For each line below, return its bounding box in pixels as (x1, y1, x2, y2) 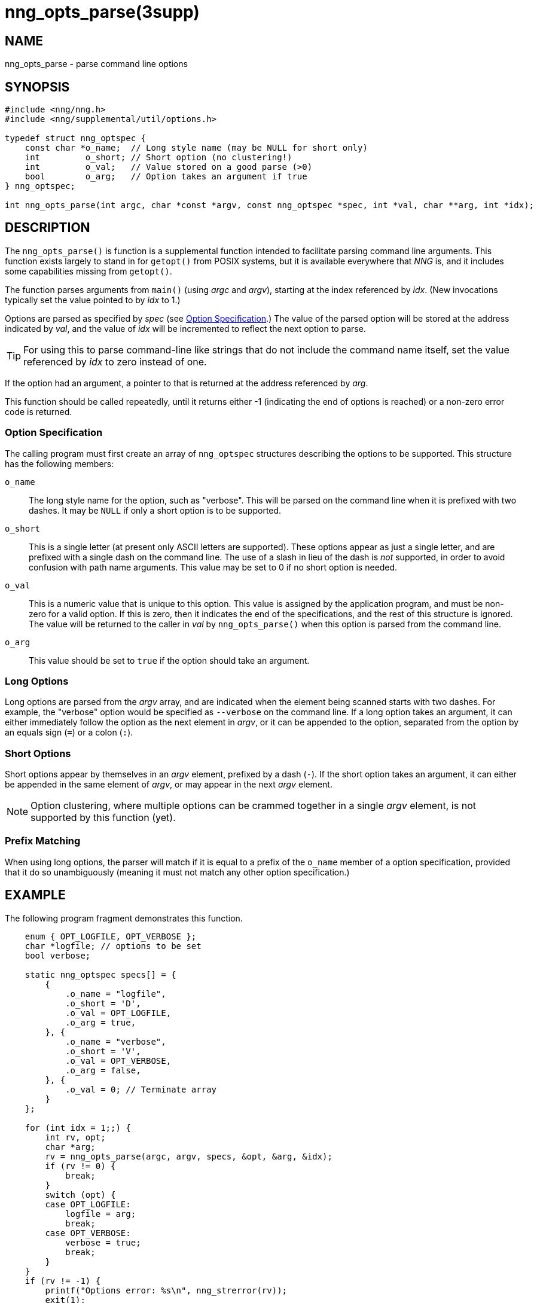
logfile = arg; (65, 1209, 136, 1219)
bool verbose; (25, 950, 91, 960)
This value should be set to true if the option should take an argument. (29, 655, 310, 666)
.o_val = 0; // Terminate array (65, 1084, 217, 1094)
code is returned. (5, 406, 72, 417)
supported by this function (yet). (30, 811, 176, 824)
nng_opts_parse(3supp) (5, 2, 200, 22)
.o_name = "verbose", (65, 1036, 166, 1046)
